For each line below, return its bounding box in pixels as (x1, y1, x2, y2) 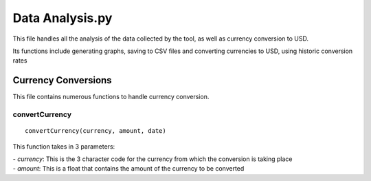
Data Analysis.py (12, 10, 113, 25)
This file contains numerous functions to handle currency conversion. (12, 93, 210, 101)
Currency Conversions (12, 74, 113, 86)
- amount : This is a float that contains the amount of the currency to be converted (12, 164, 245, 173)
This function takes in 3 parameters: (12, 142, 115, 151)
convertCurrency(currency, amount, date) (25, 127, 166, 135)
